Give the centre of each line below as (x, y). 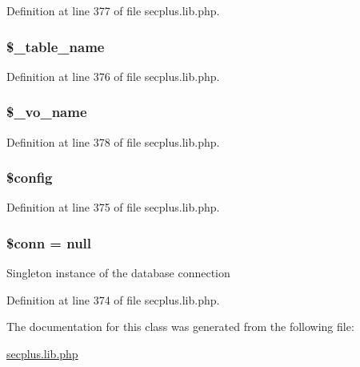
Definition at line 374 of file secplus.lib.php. (113, 299)
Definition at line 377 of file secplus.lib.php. (113, 10)
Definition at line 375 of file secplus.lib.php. (113, 207)
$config (30, 177)
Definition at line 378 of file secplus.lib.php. (113, 141)
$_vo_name (47, 112)
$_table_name (56, 46)
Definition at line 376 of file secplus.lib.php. (113, 76)
